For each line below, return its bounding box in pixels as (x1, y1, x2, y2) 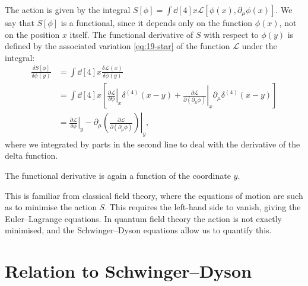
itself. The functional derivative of (69, 28, 193, 40)
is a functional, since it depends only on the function (61, 17, 253, 28)
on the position (5, 28, 60, 40)
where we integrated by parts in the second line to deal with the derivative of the (5, 137, 300, 150)
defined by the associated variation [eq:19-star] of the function (5, 40, 230, 52)
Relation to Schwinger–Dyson (5, 259, 252, 283)
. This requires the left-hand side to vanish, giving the (104, 201, 301, 213)
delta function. (5, 149, 58, 162)
